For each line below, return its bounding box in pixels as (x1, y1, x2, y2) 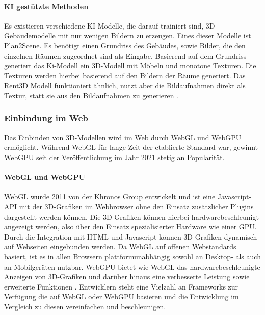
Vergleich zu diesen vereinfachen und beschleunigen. (4, 301, 166, 311)
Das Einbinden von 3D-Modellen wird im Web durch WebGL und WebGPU (4, 132, 242, 142)
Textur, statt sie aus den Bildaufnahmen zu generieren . (4, 90, 179, 100)
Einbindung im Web (4, 112, 88, 124)
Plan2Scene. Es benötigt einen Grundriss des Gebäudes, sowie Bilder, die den (4, 40, 246, 50)
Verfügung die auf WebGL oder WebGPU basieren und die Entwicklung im (4, 291, 239, 302)
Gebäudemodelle (4, 30, 56, 41)
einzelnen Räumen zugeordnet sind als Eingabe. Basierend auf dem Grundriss (4, 50, 247, 61)
